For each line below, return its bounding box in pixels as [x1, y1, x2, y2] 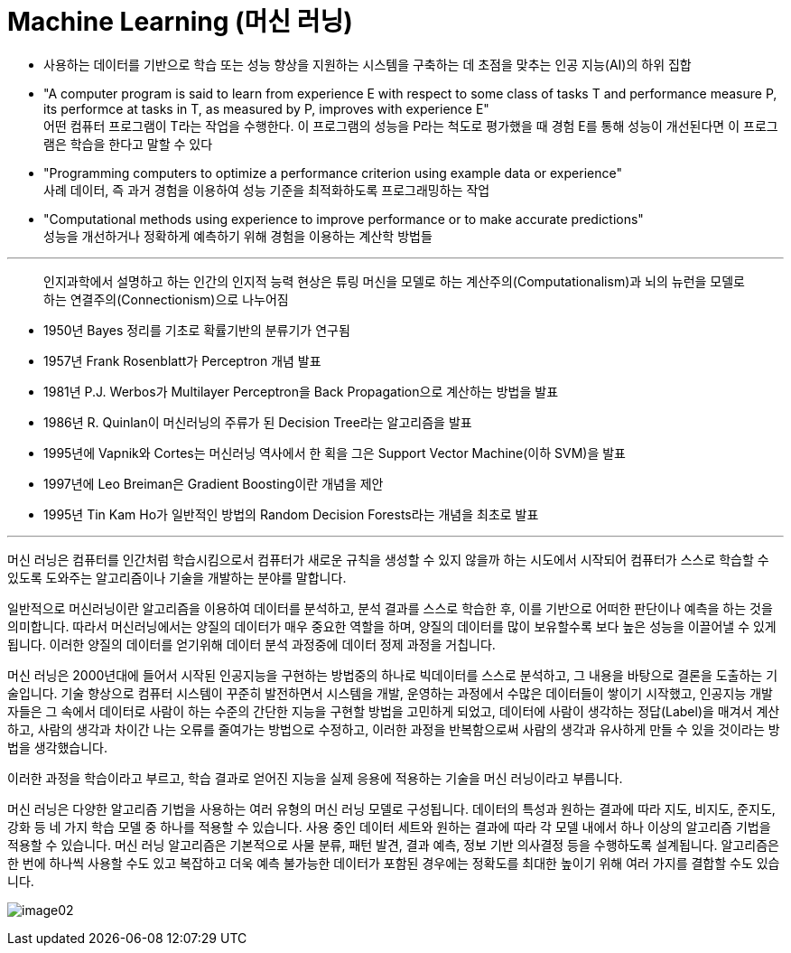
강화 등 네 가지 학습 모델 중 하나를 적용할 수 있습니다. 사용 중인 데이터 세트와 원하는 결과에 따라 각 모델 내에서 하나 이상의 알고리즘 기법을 [7, 818, 771, 835]
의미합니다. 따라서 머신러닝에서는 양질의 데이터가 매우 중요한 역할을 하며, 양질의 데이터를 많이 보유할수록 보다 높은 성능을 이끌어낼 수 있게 [7, 618, 777, 634]
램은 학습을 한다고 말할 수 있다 [43, 135, 213, 152]
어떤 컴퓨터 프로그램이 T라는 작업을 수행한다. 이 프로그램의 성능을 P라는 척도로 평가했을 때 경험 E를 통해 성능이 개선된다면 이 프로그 [43, 117, 778, 134]
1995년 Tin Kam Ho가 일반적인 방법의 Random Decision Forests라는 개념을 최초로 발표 [43, 506, 539, 522]
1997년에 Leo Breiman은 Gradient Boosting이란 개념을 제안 [43, 475, 384, 491]
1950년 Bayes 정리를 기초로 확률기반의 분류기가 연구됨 [43, 322, 350, 338]
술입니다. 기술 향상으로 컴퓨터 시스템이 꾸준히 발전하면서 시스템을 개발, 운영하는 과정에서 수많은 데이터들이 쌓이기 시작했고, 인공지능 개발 [7, 685, 773, 701]
